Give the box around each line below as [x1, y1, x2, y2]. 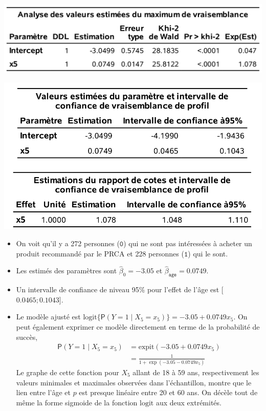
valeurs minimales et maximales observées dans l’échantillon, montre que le [16, 377, 252, 387]
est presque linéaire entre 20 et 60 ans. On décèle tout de [79, 387, 258, 398]
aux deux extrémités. [156, 397, 221, 407]
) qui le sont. [188, 248, 228, 258]
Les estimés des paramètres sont [16, 265, 117, 276]
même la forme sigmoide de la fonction [16, 397, 138, 407]
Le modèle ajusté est [16, 311, 81, 322]
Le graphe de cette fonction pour [16, 367, 119, 378]
